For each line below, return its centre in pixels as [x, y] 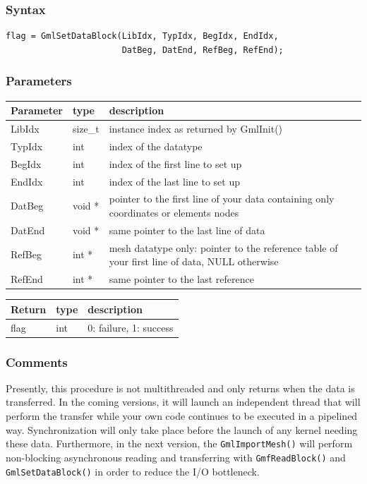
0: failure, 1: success [131, 327]
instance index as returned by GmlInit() [196, 128]
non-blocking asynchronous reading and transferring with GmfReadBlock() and [176, 457]
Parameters [39, 81]
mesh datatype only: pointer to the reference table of [223, 247]
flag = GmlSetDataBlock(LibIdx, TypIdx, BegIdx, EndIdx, [142, 36]
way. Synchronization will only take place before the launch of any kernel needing [182, 429]
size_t [86, 128]
